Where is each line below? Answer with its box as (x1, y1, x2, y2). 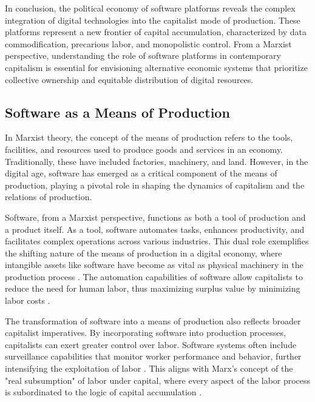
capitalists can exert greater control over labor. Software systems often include (5, 338, 297, 350)
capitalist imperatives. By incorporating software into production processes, (5, 326, 286, 339)
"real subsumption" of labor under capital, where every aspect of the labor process (5, 374, 311, 386)
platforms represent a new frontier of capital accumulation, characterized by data (5, 25, 307, 38)
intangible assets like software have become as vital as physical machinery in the (5, 258, 303, 271)
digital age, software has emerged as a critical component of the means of (5, 167, 277, 179)
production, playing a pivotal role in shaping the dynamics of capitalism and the (5, 178, 305, 191)
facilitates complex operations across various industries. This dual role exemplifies (5, 235, 309, 247)
